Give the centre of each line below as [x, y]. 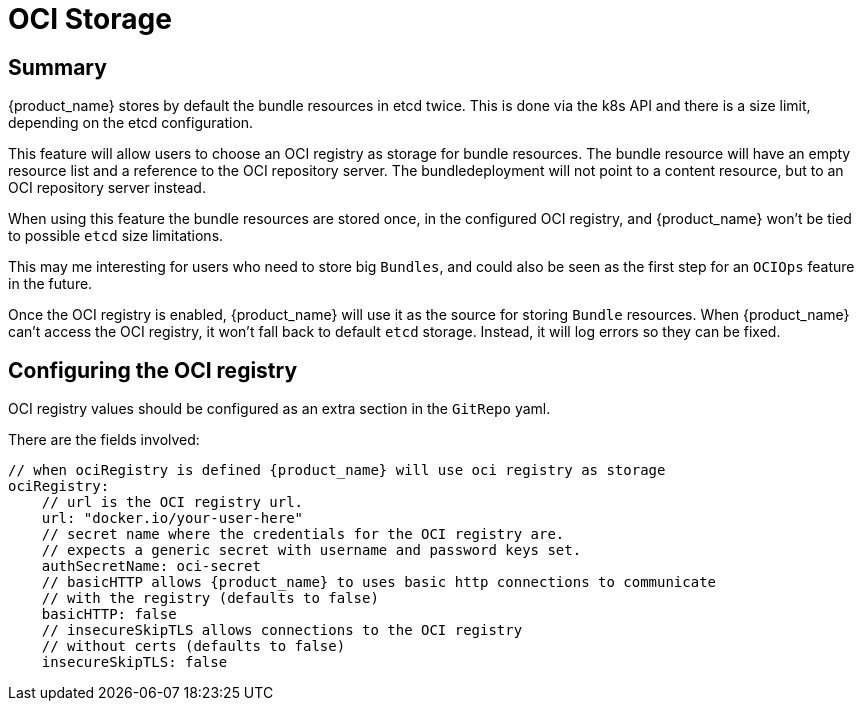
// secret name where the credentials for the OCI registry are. [303, 534]
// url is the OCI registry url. [172, 502]
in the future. [50, 284]
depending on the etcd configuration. [131, 123]
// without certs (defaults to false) [193, 646]
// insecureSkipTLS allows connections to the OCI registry [282, 630]
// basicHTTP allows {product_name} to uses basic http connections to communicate [379, 582]
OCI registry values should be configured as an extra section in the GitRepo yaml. [279, 409]
